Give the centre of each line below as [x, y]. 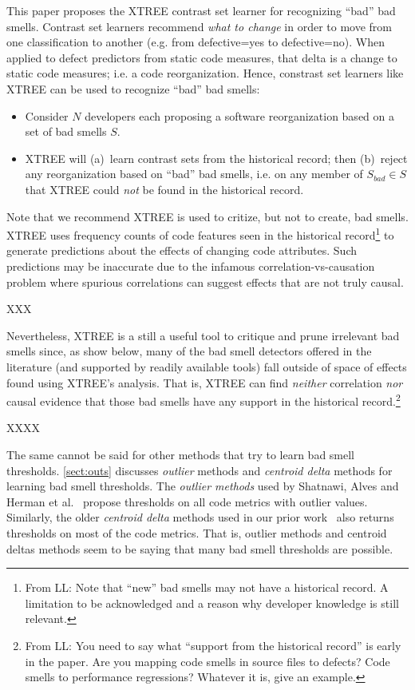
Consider [47, 115]
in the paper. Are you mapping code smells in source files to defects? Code [207, 661]
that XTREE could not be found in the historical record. [164, 189]
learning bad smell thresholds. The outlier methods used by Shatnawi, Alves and [203, 486]
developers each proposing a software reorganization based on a [239, 115]
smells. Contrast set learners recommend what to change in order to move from [200, 26]
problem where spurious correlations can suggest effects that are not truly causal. [205, 282]
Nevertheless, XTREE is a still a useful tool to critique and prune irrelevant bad [203, 335]
